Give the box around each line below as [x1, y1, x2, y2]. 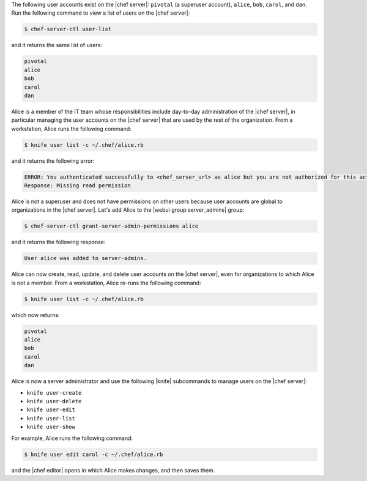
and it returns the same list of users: [11, 42, 102, 49]
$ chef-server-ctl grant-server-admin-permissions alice [24, 223, 199, 229]
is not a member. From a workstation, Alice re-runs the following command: [11, 279, 201, 286]
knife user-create [26, 389, 82, 396]
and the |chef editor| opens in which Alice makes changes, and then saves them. [11, 466, 215, 474]
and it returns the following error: [11, 157, 95, 165]
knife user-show [26, 423, 76, 431]
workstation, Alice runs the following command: [11, 125, 132, 132]
